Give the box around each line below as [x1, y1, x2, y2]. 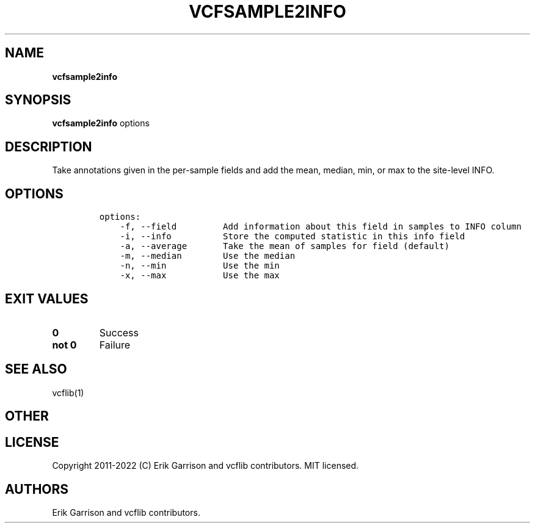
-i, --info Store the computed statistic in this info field [120, 231, 465, 242]
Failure [99, 338, 131, 351]
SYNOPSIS [5, 92, 71, 108]
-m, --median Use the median [120, 251, 296, 261]
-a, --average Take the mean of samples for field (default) [120, 241, 449, 251]
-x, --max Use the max [120, 270, 280, 281]
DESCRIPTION [5, 139, 92, 154]
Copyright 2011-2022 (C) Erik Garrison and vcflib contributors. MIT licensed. [52, 460, 359, 471]
